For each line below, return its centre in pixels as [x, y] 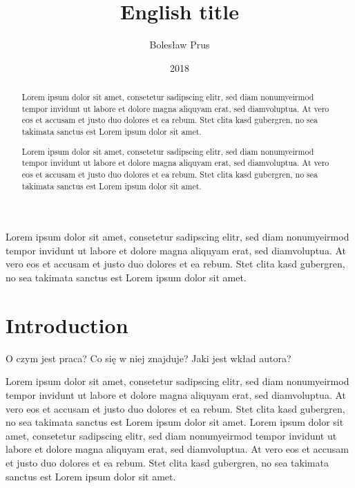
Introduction [67, 325]
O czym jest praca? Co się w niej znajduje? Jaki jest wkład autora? [148, 358]
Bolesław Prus [180, 45]
